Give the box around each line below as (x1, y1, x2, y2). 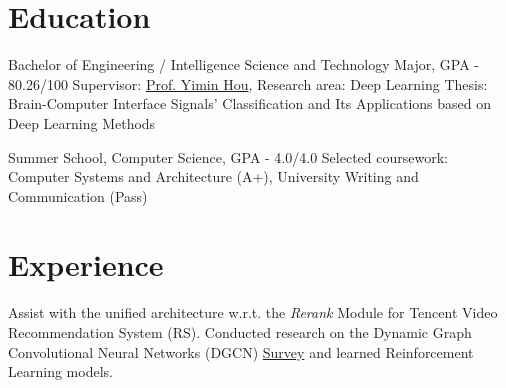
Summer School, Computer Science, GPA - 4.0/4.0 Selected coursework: (8, 146, 448, 167)
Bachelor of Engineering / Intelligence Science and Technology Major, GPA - (8, 54, 479, 75)
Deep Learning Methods (8, 112, 156, 133)
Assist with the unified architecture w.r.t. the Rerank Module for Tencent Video (8, 302, 498, 323)
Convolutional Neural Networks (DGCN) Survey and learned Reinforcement (8, 341, 474, 362)
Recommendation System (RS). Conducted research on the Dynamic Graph (8, 322, 472, 342)
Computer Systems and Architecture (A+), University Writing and (8, 166, 419, 187)
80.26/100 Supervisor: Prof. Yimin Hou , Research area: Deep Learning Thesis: (8, 73, 488, 94)
